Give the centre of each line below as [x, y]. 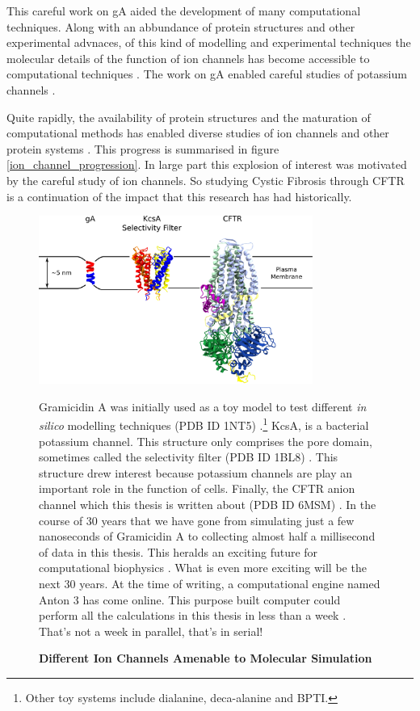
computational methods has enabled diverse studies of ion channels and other [198, 133]
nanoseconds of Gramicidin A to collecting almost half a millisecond [207, 536]
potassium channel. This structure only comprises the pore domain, [206, 441]
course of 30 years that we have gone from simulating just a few [197, 520]
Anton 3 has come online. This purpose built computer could [190, 599]
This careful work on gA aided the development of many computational [184, 11]
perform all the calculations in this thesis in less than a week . [193, 615]
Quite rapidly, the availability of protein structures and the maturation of [189, 117]
